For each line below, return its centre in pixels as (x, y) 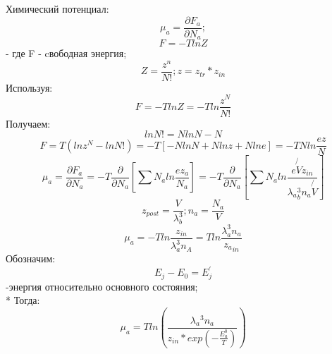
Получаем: (28, 123)
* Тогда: (23, 300)
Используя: (29, 87)
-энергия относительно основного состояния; (102, 286)
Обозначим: (31, 258)
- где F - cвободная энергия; (66, 53)
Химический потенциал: (57, 8)
